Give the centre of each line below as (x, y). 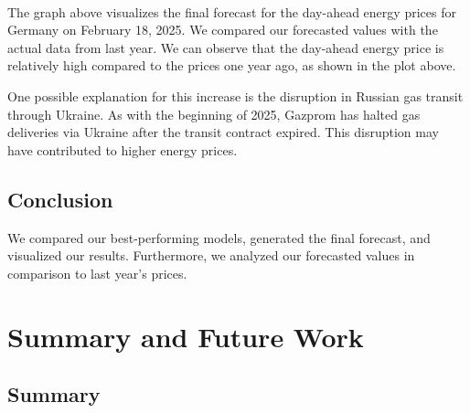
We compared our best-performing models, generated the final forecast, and (219, 237)
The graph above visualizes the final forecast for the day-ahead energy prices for (232, 11)
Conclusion (60, 199)
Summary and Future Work (186, 336)
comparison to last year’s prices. (97, 273)
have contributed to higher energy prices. (123, 149)
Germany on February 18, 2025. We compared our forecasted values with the (223, 30)
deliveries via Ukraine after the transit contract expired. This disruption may (223, 132)
